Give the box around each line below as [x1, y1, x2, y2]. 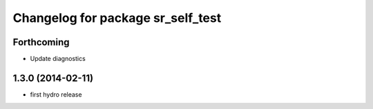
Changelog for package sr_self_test [12, 10, 222, 25]
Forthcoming [12, 36, 70, 48]
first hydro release [30, 90, 82, 99]
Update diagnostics [30, 55, 86, 63]
